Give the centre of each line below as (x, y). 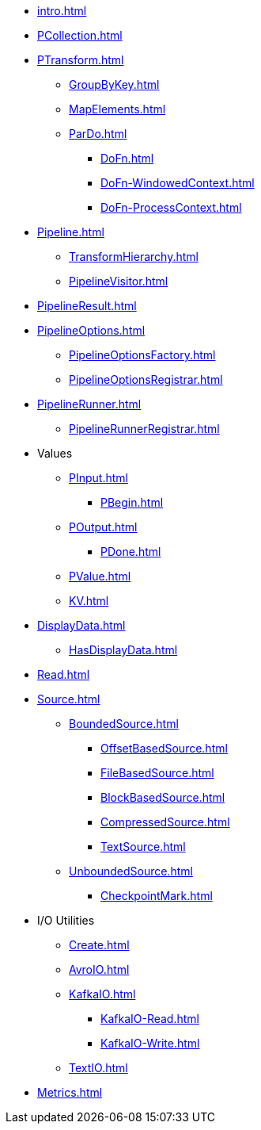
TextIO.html (98, 1068)
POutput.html (103, 527)
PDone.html (131, 552)
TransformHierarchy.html (134, 257)
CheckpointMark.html (157, 896)
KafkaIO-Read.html (150, 1019)
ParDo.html (98, 134)
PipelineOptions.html (91, 330)
